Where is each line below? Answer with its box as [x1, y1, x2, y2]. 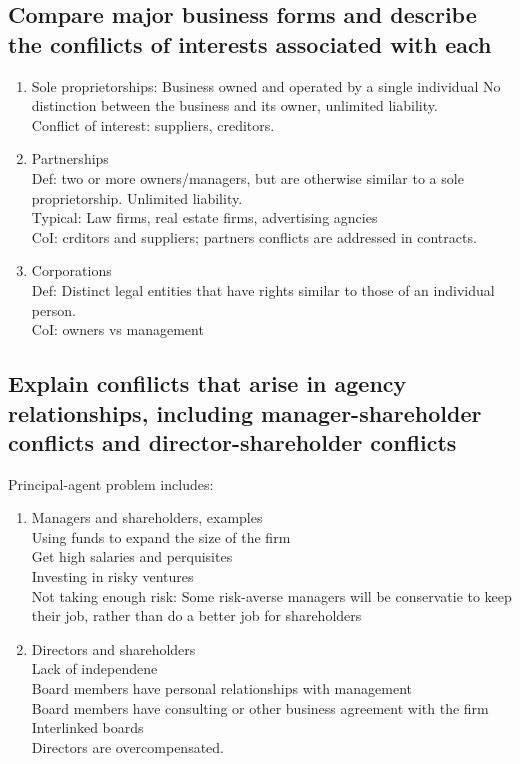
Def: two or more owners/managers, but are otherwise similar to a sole [31, 167, 464, 188]
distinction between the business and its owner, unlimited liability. [31, 95, 438, 116]
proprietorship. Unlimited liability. [31, 187, 243, 208]
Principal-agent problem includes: [8, 473, 214, 494]
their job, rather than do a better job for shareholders [31, 605, 362, 626]
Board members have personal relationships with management [31, 678, 412, 699]
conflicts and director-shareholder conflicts [8, 426, 457, 457]
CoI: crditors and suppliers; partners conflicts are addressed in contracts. [31, 226, 477, 247]
